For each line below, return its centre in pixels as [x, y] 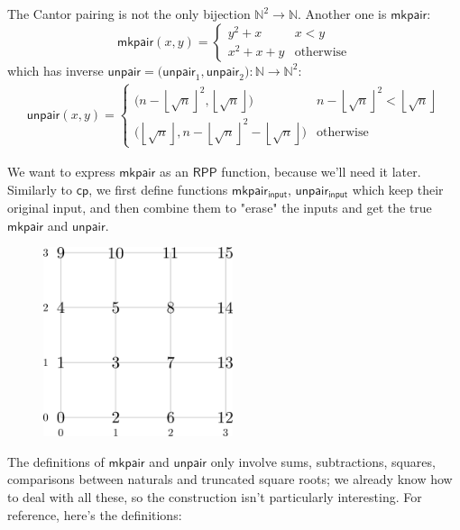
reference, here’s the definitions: [95, 514]
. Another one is [342, 14]
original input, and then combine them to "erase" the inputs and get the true [220, 208]
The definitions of [56, 461]
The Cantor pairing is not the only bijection [129, 14]
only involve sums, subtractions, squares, [323, 461]
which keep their [398, 189]
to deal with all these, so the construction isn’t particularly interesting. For [215, 496]
